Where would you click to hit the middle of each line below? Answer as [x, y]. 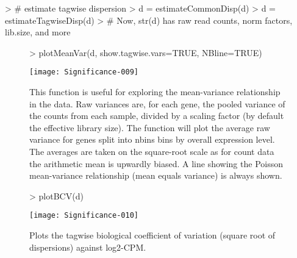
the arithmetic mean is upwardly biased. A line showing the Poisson [156, 163]
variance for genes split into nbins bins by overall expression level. [152, 139]
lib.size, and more [38, 32]
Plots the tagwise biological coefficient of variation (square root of [152, 235]
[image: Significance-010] [84, 216]
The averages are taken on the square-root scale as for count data [152, 151]
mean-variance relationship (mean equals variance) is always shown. [156, 175]
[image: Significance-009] [84, 72]
